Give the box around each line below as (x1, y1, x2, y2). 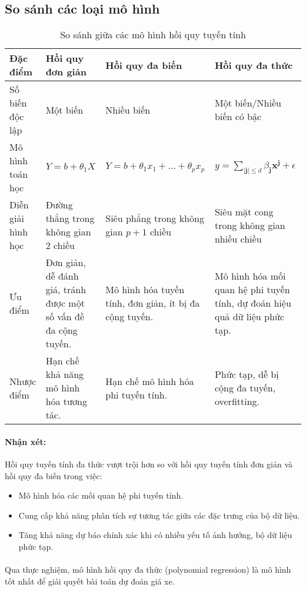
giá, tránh (45, 283, 87, 297)
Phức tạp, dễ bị (214, 367, 279, 381)
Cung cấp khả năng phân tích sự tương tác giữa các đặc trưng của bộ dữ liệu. (18, 509, 300, 521)
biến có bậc (214, 109, 262, 124)
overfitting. (214, 394, 260, 409)
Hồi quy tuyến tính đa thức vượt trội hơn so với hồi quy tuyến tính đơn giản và (5, 458, 293, 470)
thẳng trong (45, 211, 95, 225)
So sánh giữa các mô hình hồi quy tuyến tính (60, 28, 246, 42)
